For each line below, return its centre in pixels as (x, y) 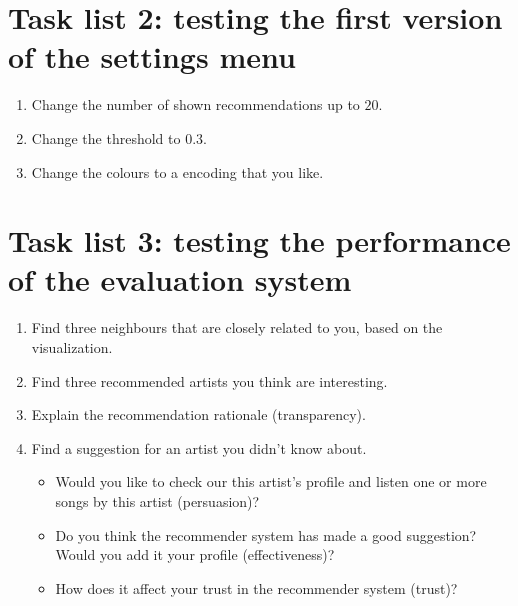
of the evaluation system (180, 279)
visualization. (72, 347)
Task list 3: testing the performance (259, 240)
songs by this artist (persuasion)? (157, 500)
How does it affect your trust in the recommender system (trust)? (256, 587)
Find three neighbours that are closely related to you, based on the (237, 327)
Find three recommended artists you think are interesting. (209, 380)
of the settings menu (152, 56)
